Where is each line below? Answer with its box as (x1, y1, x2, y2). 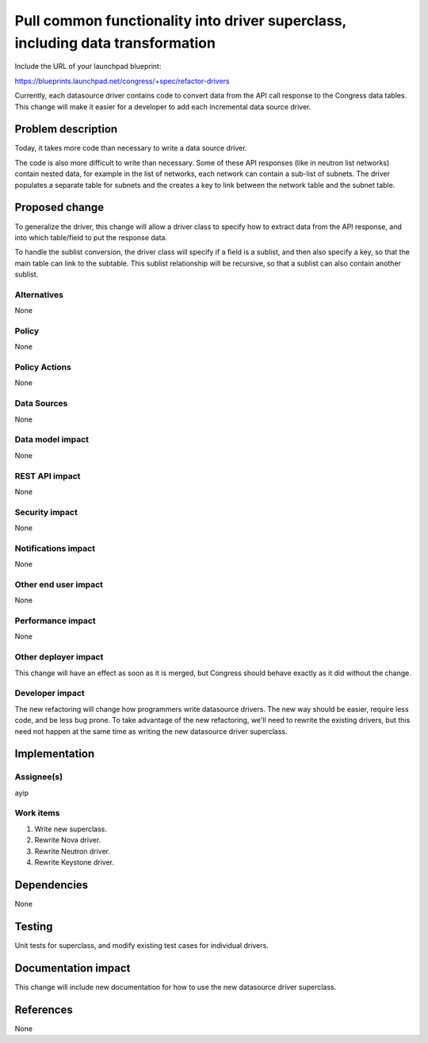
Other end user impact (14, 579, 103, 590)
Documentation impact (14, 961, 131, 975)
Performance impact (14, 615, 96, 626)
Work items (14, 808, 60, 819)
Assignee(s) (14, 771, 63, 782)
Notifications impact (14, 543, 95, 554)
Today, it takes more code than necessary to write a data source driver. (14, 143, 247, 153)
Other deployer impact (14, 651, 104, 663)
